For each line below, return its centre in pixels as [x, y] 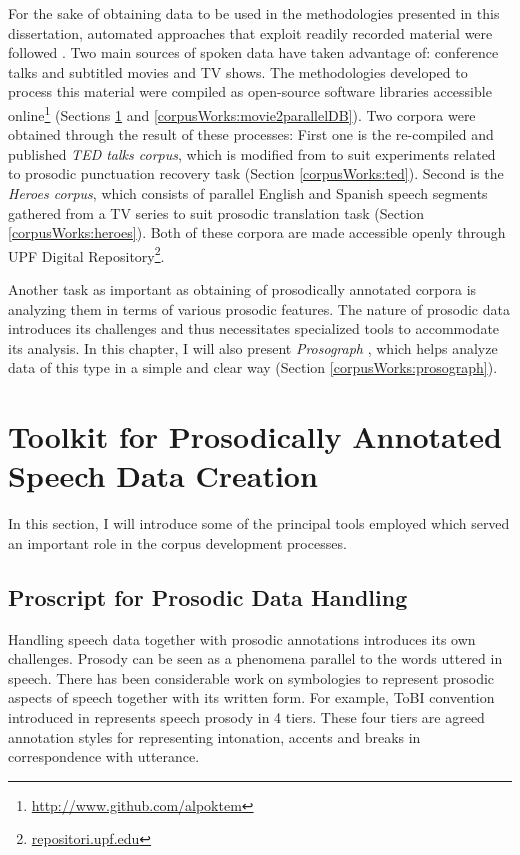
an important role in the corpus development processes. [177, 542]
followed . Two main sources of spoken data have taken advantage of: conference [253, 52]
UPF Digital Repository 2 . [86, 254]
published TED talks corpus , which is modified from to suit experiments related [252, 153]
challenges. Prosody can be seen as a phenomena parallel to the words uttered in [255, 658]
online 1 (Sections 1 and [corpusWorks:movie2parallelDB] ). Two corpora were [242, 113]
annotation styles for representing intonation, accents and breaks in [214, 736]
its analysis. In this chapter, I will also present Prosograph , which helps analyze [253, 347]
